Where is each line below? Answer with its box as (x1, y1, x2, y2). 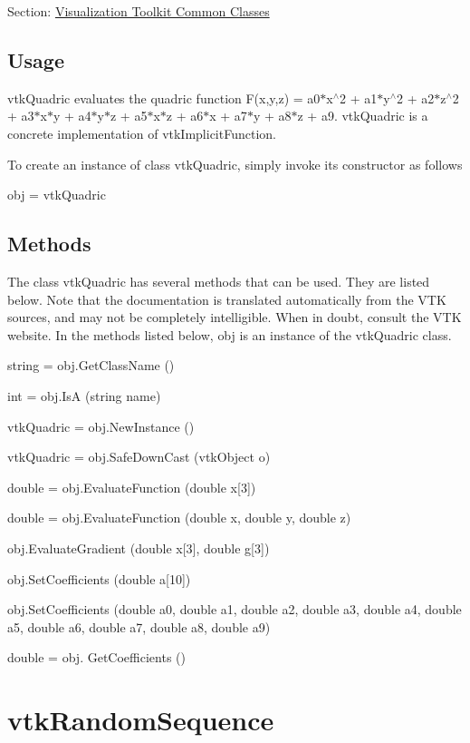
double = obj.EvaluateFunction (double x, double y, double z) (7, 508, 351, 527)
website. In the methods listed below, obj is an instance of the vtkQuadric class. (7, 325, 452, 344)
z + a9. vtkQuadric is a (297, 106, 428, 125)
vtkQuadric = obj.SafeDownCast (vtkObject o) (7, 447, 271, 466)
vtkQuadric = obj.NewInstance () (7, 416, 195, 435)
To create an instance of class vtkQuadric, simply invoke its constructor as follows (7, 154, 463, 173)
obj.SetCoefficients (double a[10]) (7, 569, 191, 588)
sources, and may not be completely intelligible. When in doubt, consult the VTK (7, 308, 462, 327)
